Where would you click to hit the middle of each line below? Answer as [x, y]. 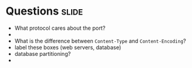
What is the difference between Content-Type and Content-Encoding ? [100, 41]
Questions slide [44, 11]
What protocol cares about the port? [60, 28]
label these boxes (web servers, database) [68, 47]
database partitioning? [43, 53]
